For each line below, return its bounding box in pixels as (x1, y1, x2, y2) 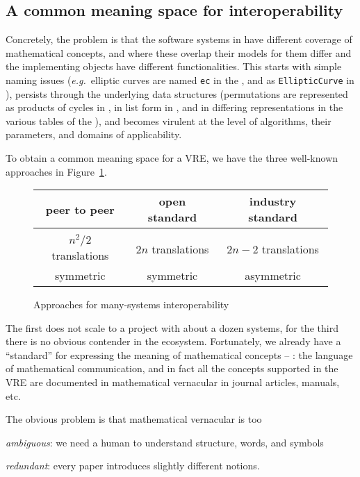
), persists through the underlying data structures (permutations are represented (6, 86, 348, 101)
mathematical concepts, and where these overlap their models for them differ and (6, 45, 352, 60)
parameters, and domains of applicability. (6, 127, 182, 142)
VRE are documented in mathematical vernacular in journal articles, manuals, (6, 374, 340, 389)
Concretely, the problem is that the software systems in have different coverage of (6, 32, 352, 47)
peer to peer (45, 201, 115, 217)
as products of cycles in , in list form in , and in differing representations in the (6, 100, 343, 115)
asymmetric (245, 267, 301, 283)
